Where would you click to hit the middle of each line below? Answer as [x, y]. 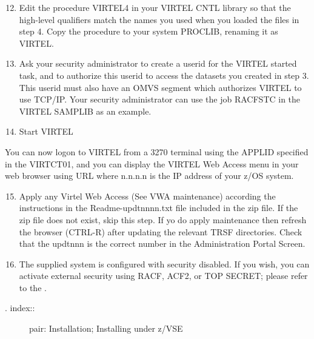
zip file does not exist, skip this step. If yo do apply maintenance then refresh [163, 219]
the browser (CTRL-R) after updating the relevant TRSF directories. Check [161, 231]
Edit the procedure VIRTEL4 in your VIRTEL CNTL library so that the [155, 7]
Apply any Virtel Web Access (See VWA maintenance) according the [147, 196]
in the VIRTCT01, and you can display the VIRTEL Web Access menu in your [152, 163]
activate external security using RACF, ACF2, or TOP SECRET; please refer [163, 276]
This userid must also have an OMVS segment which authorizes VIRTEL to [160, 87]
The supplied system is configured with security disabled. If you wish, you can [164, 263]
